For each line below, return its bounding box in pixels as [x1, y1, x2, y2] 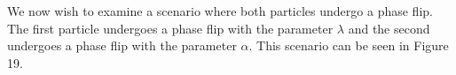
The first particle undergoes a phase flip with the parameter [7, 19, 334, 37]
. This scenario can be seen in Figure [248, 36, 449, 55]
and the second [348, 19, 430, 37]
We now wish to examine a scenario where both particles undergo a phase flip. [7, 2, 433, 19]
